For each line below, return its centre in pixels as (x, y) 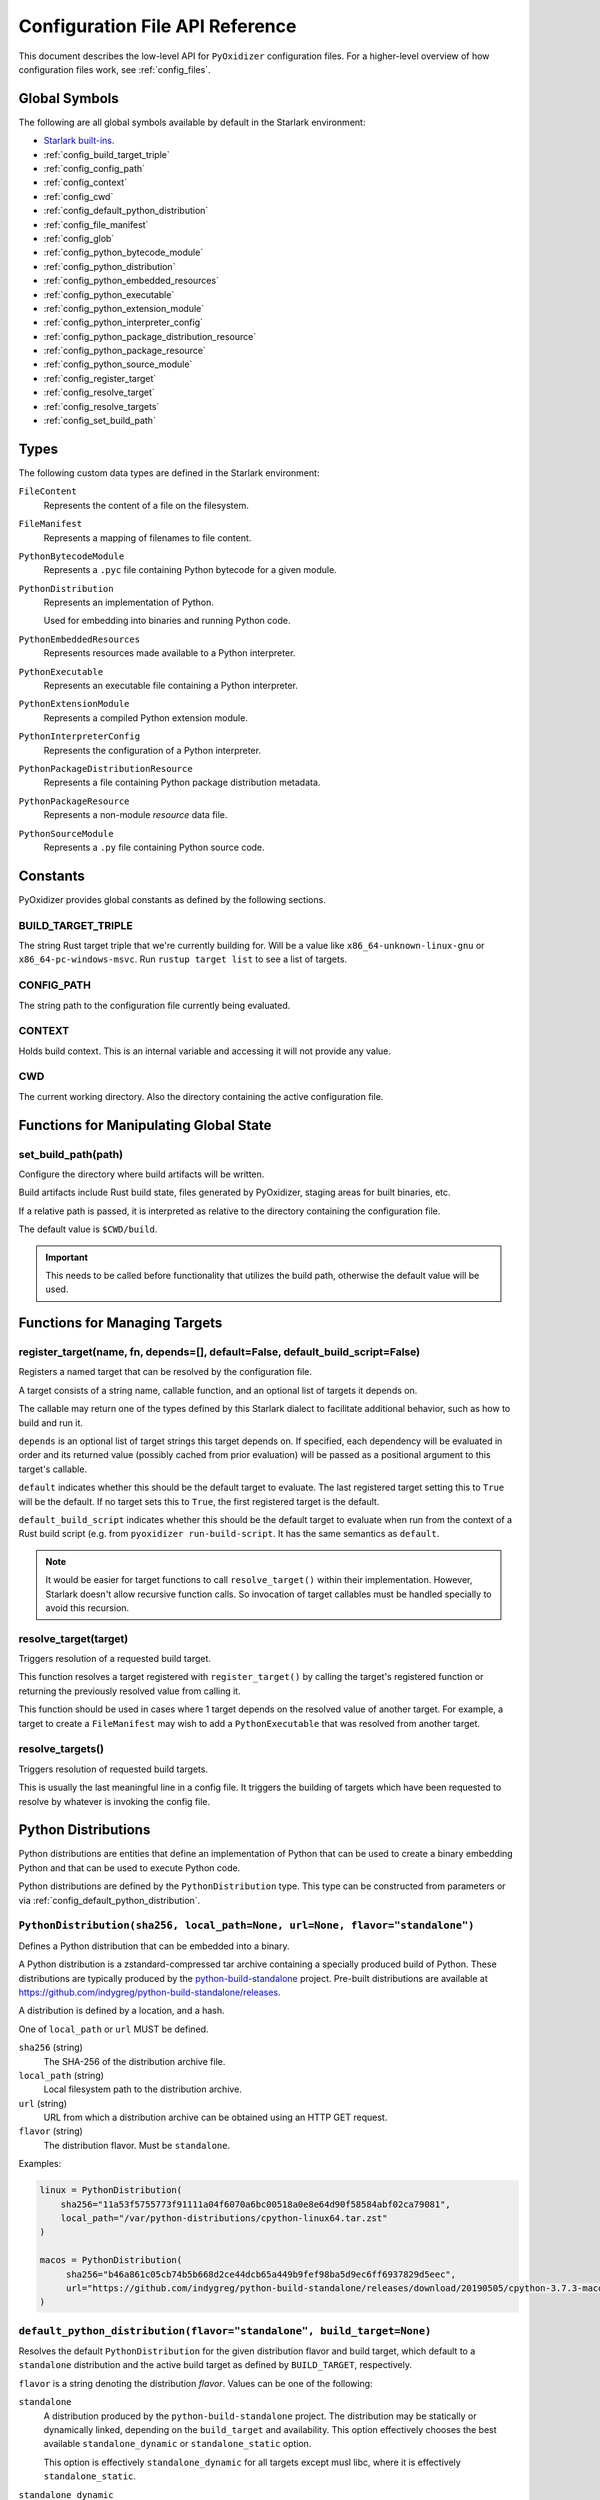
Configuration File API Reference (157, 26)
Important (67, 1257)
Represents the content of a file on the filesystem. (146, 505)
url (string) (43, 2103)
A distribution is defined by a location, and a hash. (121, 2011)
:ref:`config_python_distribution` (109, 266)
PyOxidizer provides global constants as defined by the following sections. (172, 899)
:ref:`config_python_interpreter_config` (123, 322)
